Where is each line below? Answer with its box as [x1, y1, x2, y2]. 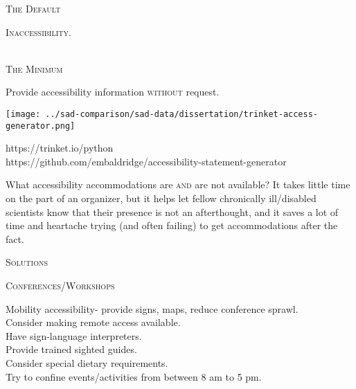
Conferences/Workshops [6, 278, 115, 293]
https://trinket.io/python [6, 141, 114, 155]
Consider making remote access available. [6, 315, 181, 329]
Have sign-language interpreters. [6, 328, 142, 343]
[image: [6, 109, 41, 119]
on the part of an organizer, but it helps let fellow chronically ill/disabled [6, 191, 317, 206]
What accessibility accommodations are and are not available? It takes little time [6, 177, 350, 192]
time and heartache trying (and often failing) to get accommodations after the [6, 218, 338, 233]
